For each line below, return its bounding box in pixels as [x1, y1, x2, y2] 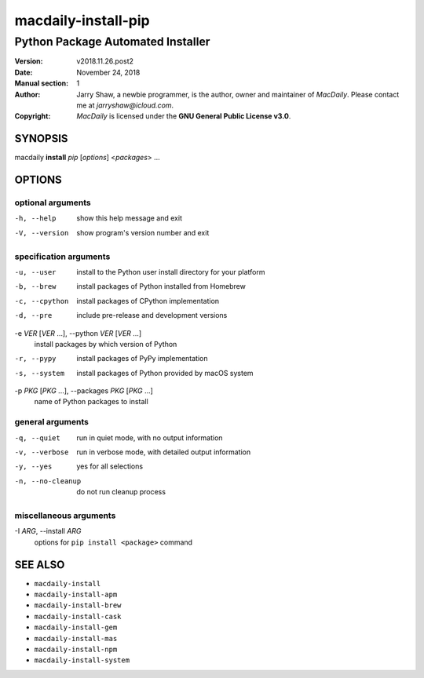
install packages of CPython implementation [76, 296, 220, 305]
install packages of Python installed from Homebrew [76, 282, 247, 291]
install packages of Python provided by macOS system [76, 368, 254, 377]
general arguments [14, 417, 90, 428]
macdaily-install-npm [34, 644, 118, 654]
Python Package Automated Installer [14, 35, 210, 49]
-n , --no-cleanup [14, 476, 82, 486]
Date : [14, 67, 33, 77]
